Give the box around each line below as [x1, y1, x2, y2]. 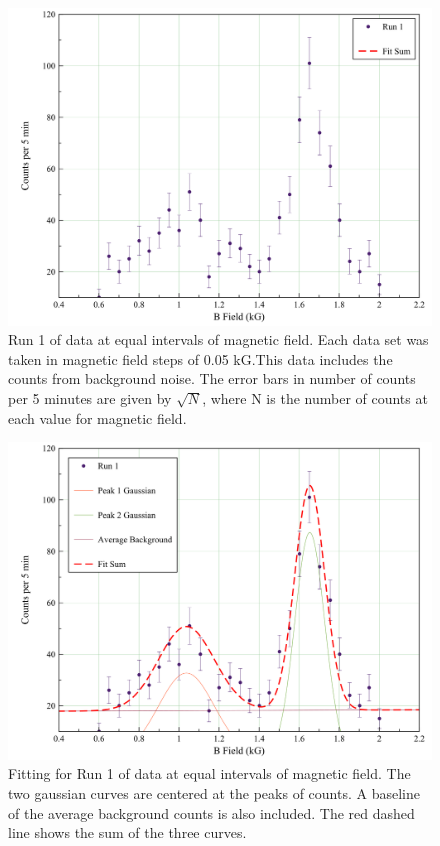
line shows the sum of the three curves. [8, 822, 247, 843]
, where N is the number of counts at [202, 387, 428, 408]
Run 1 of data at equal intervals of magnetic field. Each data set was [8, 329, 429, 350]
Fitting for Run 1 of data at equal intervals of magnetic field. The [8, 763, 411, 784]
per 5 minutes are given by [8, 387, 172, 408]
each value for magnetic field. [8, 407, 187, 428]
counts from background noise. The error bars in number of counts [8, 368, 416, 389]
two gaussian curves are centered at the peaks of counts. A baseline [8, 782, 420, 803]
